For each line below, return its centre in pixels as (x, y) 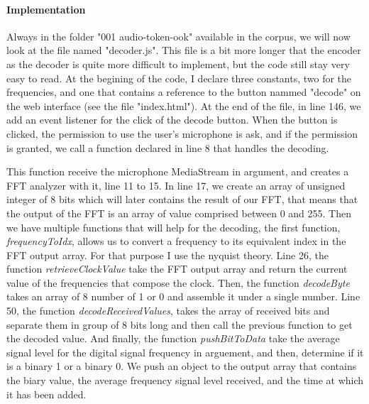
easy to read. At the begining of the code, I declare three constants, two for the (179, 78)
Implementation (46, 9)
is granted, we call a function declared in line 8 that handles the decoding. (168, 147)
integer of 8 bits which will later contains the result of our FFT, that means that (182, 199)
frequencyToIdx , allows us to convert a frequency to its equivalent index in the (176, 241)
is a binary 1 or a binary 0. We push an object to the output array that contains (182, 366)
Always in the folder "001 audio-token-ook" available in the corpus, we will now (178, 36)
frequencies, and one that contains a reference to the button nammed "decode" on (184, 92)
